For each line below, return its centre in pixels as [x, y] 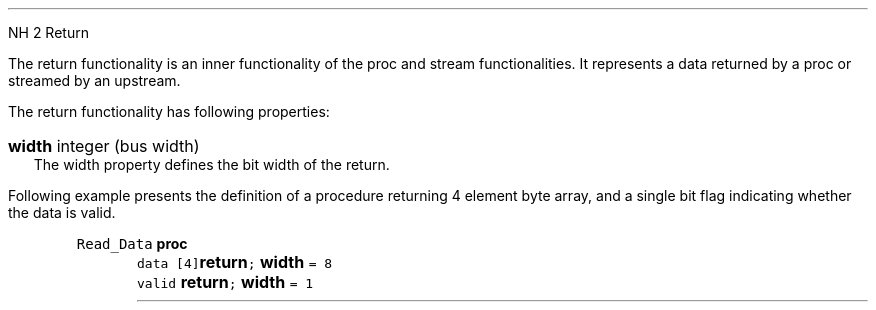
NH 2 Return [48, 32]
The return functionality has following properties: [169, 111]
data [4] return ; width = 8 [234, 262]
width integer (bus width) [104, 146]
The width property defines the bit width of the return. [211, 164]
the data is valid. [62, 212]
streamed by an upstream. [94, 80]
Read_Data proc [132, 243]
